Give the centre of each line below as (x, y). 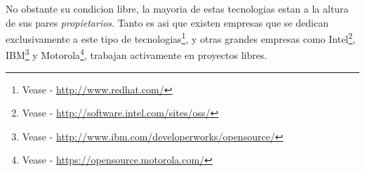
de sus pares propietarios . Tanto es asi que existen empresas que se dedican (167, 22)
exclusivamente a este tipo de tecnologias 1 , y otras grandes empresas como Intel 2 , (181, 38)
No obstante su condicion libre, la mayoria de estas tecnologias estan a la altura (177, 8)
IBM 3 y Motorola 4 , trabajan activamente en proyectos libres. (137, 54)
